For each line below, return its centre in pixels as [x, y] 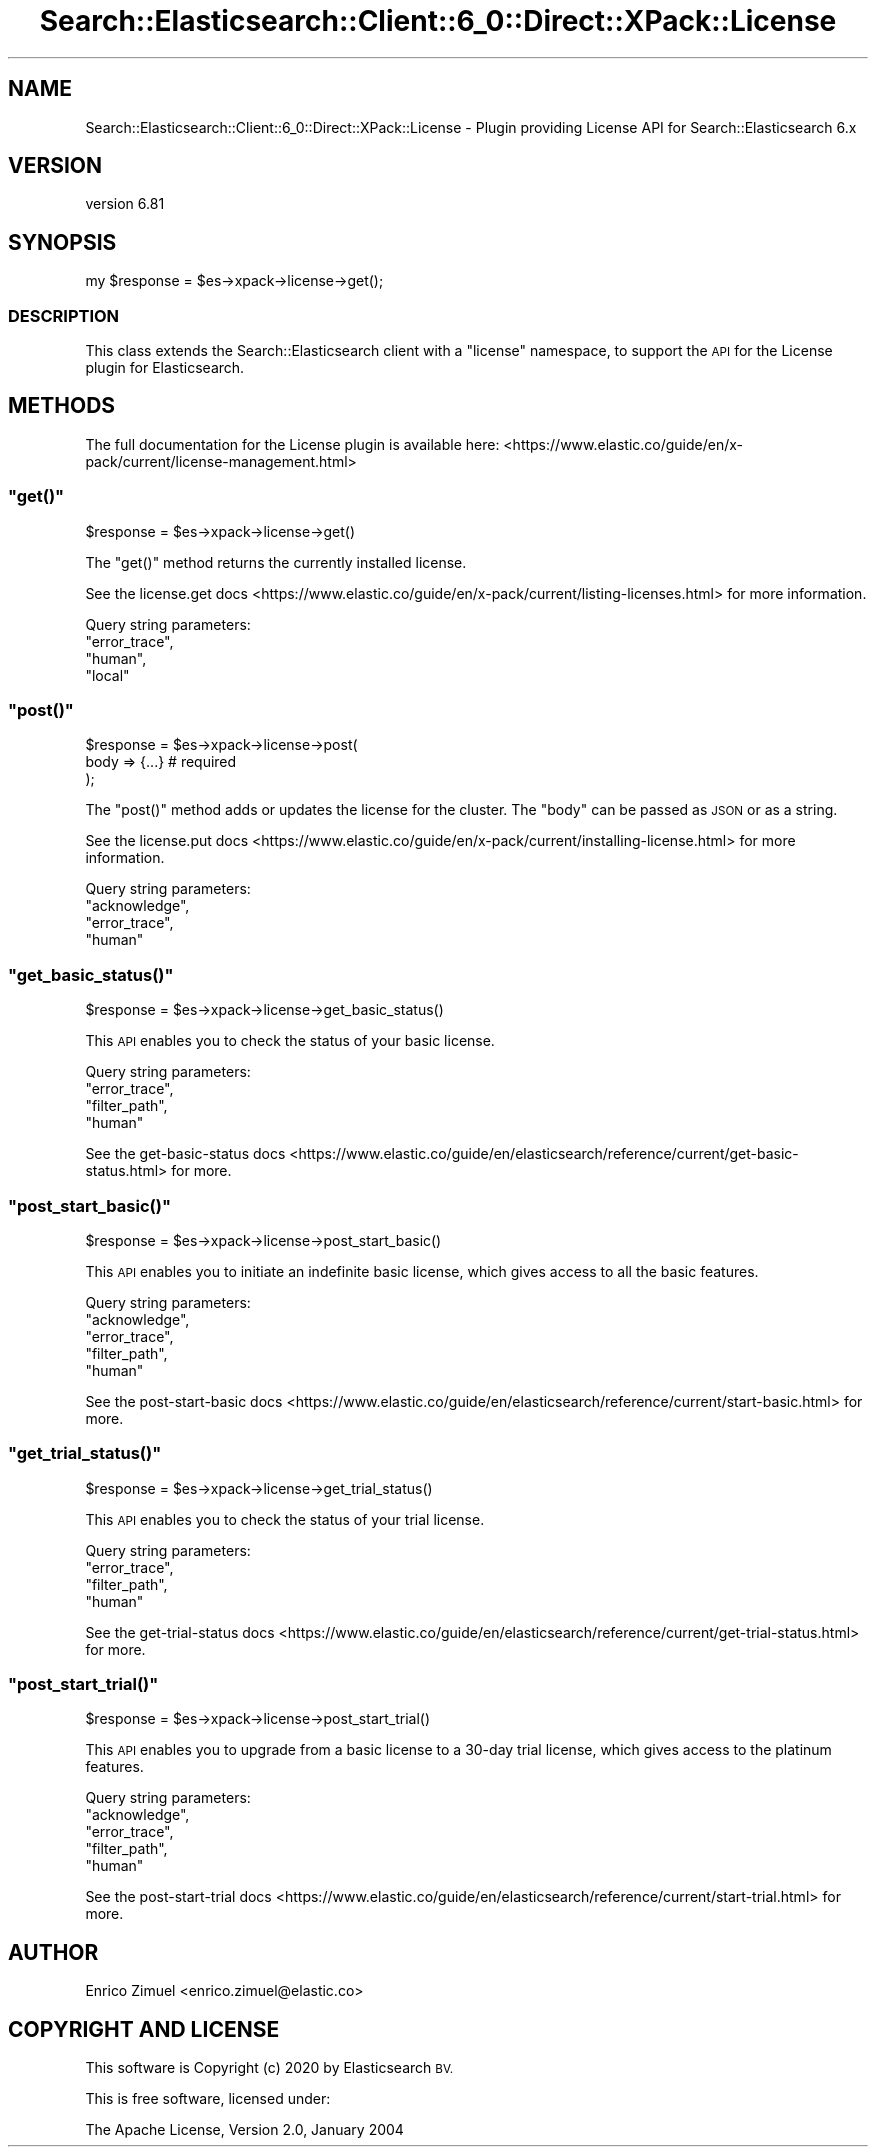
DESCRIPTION [64, 315]
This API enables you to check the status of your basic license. [290, 1041]
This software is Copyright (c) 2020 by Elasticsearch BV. [269, 2068]
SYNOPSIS [62, 242]
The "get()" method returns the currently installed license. [276, 562]
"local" [107, 675]
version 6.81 [125, 204]
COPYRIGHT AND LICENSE [144, 2029]
